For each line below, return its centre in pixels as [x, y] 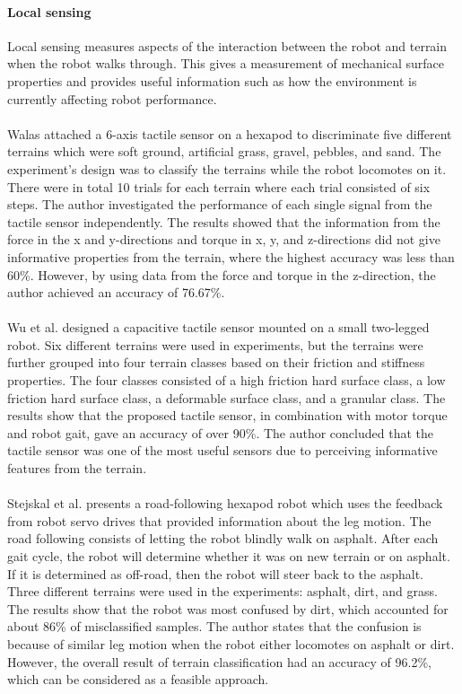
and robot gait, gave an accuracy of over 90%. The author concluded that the [220, 432]
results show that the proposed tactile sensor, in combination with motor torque [227, 415]
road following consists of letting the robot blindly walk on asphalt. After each [223, 538]
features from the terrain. [77, 468]
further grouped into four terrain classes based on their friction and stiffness [216, 362]
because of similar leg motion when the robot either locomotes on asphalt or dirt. [231, 643]
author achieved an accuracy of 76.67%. [116, 292]
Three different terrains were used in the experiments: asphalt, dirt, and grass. [222, 591]
